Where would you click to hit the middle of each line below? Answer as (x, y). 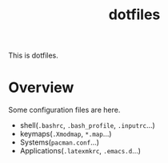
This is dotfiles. (33, 56)
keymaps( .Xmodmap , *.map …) (66, 134)
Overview (41, 87)
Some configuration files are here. (64, 110)
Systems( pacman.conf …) (60, 142)
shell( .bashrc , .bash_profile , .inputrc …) (88, 125)
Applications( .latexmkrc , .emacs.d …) (80, 151)
